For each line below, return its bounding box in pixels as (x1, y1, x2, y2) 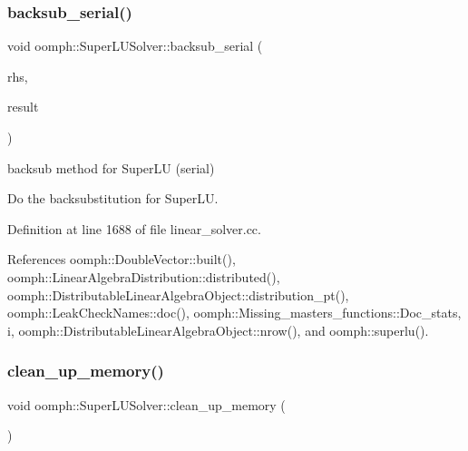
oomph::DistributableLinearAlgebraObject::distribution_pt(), (7, 285, 349, 304)
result (7, 97, 39, 116)
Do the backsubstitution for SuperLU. (7, 189, 219, 208)
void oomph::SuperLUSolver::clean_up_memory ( (7, 395, 286, 414)
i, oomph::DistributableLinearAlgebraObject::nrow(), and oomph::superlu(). (7, 320, 429, 339)
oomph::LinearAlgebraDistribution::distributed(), (7, 267, 280, 286)
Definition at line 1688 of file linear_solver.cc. (7, 219, 261, 238)
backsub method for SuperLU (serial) (7, 158, 215, 177)
